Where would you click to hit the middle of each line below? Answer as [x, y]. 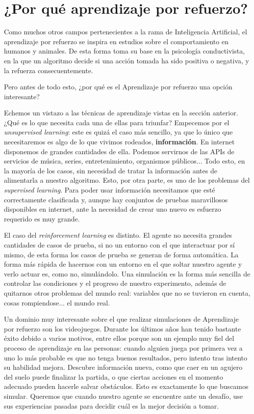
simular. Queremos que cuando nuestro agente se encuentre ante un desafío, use [124, 396]
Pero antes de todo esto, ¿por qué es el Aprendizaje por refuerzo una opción [118, 87]
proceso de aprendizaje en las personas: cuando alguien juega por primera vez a [123, 347]
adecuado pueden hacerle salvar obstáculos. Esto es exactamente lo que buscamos [126, 386]
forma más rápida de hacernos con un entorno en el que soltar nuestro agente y [123, 264]
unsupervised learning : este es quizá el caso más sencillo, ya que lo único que [118, 132]
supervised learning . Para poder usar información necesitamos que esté [110, 190]
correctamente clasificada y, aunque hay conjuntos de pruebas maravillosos [116, 199]
